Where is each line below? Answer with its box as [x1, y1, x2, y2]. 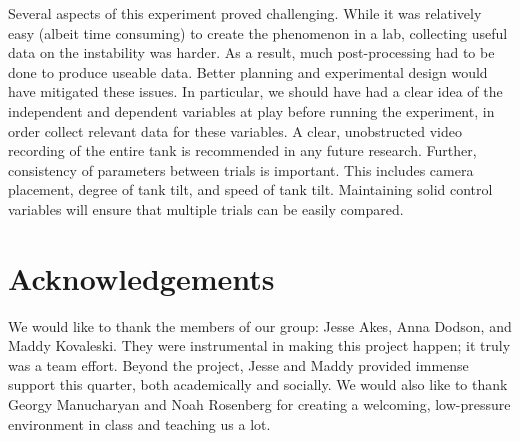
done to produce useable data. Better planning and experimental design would [8, 61, 488, 82]
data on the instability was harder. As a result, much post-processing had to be [8, 42, 495, 63]
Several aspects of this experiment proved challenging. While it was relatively [8, 3, 482, 23]
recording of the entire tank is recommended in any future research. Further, [8, 140, 477, 161]
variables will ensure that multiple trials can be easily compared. [8, 198, 404, 219]
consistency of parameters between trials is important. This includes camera [8, 159, 474, 180]
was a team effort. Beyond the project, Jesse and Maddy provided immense [8, 354, 469, 375]
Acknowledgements [8, 257, 275, 298]
